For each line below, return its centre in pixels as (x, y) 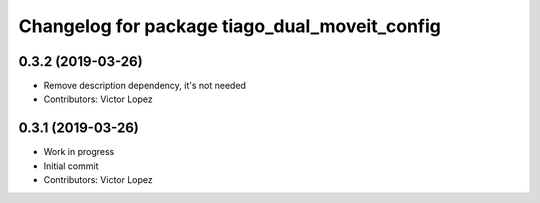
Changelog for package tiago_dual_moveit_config (230, 26)
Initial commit (71, 166)
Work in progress (79, 152)
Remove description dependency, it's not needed (145, 86)
